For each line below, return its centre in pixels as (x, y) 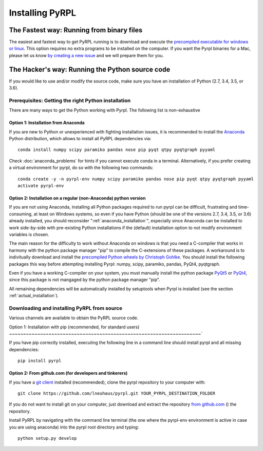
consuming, (21, 214)
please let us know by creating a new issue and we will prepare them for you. (86, 55)
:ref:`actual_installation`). (34, 296)
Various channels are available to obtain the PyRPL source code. (74, 318)
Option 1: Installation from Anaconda (47, 123)
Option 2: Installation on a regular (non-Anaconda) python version (77, 198)
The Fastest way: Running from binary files (76, 30)
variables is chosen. (29, 234)
